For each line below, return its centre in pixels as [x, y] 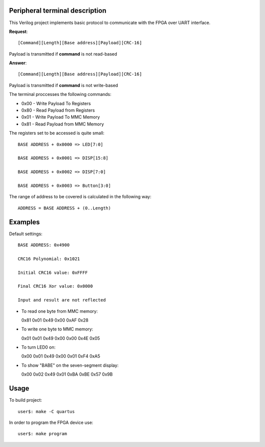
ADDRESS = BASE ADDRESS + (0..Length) [65, 208]
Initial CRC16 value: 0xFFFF [53, 272]
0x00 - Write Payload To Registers [56, 103]
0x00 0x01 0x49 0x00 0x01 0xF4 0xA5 [61, 356]
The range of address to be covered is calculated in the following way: [80, 197]
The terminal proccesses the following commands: [60, 94]
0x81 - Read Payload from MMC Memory [63, 124]
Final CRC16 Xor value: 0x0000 [55, 286]
